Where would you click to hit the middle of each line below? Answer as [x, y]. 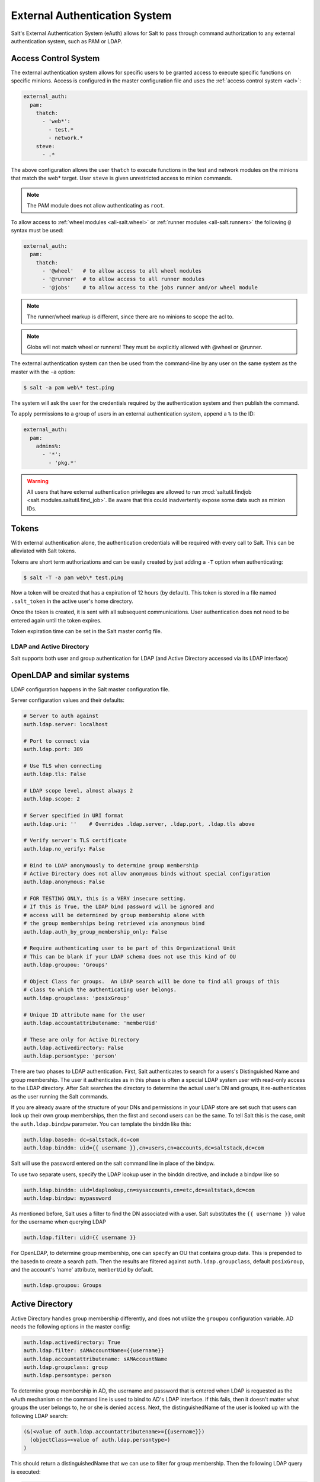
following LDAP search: [39, 1416]
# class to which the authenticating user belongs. [100, 990]
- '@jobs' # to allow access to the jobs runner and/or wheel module [150, 287]
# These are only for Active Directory [81, 1039]
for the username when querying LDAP [58, 1222]
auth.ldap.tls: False [55, 774]
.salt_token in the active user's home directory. [72, 601]
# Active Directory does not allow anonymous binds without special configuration [147, 873]
